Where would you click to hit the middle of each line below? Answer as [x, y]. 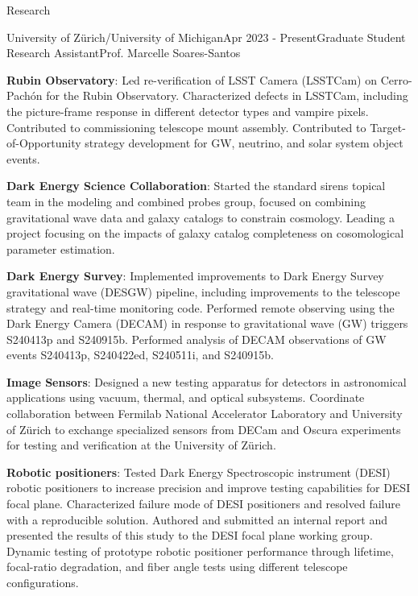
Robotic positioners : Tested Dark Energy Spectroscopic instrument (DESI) [199, 472]
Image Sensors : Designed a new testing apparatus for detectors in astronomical [207, 381]
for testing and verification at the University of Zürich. [141, 445]
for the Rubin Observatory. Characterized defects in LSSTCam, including [227, 95]
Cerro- [396, 79]
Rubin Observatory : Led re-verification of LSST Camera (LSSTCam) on [192, 79]
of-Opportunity [44, 143]
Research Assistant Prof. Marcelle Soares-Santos [124, 53]
